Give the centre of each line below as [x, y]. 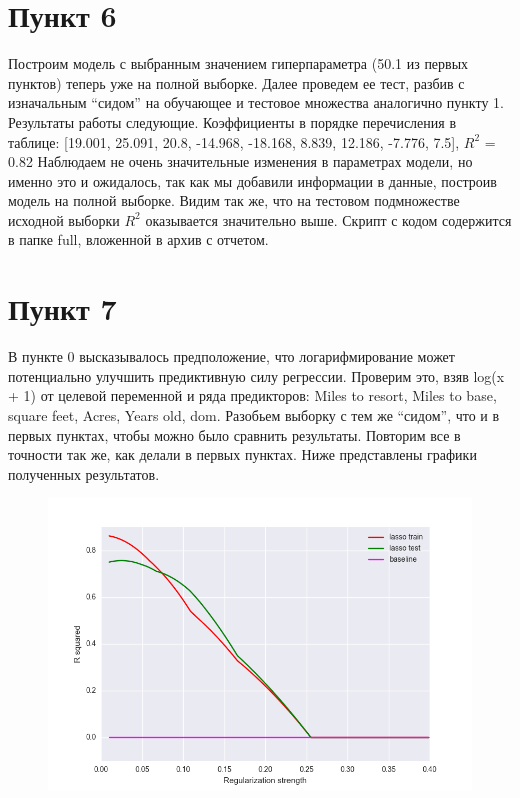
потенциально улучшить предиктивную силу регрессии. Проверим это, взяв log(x [256, 375]
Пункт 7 [62, 308]
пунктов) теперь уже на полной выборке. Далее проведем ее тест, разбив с [236, 82]
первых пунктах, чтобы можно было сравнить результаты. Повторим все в [234, 434]
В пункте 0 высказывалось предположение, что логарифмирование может [231, 356]
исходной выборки [64, 219]
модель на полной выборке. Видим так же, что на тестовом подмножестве [234, 200]
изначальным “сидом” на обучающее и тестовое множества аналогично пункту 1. [256, 102]
